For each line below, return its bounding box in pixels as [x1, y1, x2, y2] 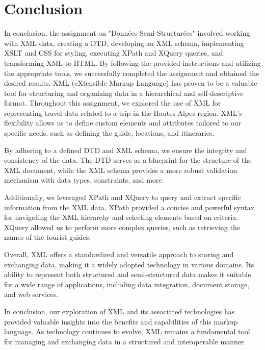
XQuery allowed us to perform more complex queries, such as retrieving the [4, 221, 240, 232]
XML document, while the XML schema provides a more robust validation [4, 164, 237, 175]
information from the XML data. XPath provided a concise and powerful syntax [4, 202, 255, 212]
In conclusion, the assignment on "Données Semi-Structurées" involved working [4, 28, 250, 38]
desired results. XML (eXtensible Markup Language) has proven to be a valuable [4, 78, 257, 88]
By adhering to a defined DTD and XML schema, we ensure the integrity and [4, 144, 247, 155]
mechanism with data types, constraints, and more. [4, 174, 164, 185]
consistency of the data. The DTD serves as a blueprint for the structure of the [4, 155, 252, 165]
